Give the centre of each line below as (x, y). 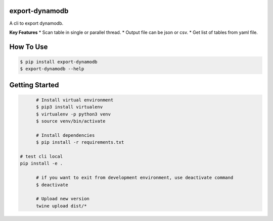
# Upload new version (63, 199)
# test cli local (41, 157)
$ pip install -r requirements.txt (80, 142)
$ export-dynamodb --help (52, 69)
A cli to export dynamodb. (36, 23)
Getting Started (34, 85)
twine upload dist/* (61, 206)
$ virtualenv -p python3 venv (74, 114)
